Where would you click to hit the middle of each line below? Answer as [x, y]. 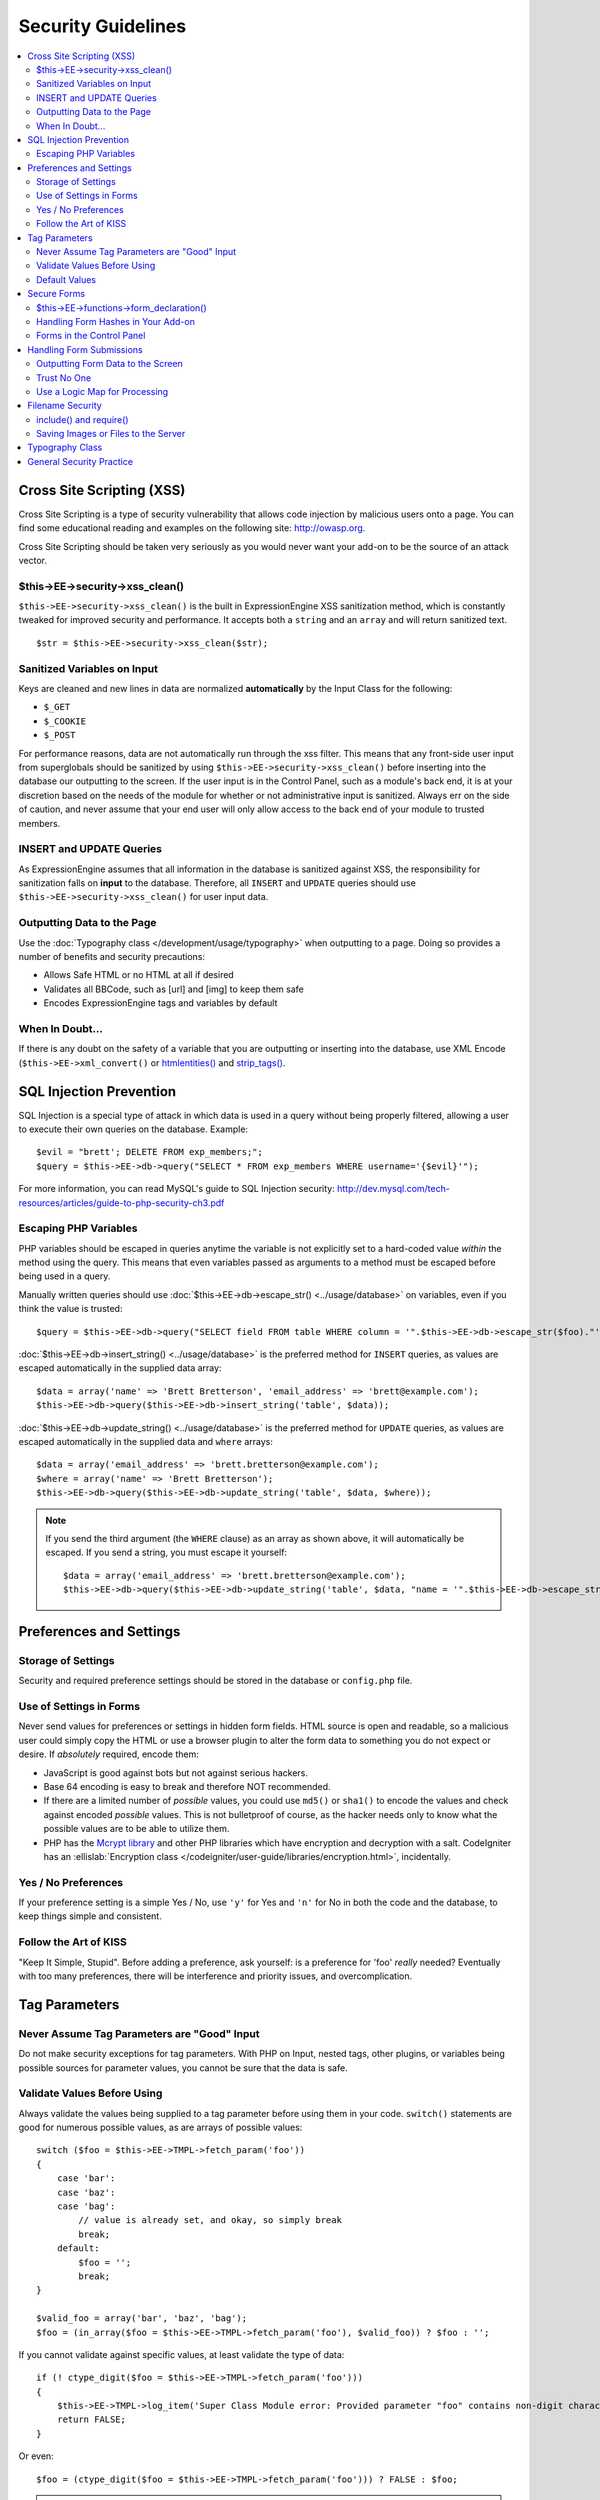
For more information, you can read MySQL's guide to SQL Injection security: [176, 1189]
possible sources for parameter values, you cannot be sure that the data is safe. [183, 2067]
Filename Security [64, 406]
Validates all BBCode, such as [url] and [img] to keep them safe [173, 989]
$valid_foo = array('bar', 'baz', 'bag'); [142, 2318]
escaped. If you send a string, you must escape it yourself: [166, 1552]
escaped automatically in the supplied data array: [120, 1368]
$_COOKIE [65, 721]
